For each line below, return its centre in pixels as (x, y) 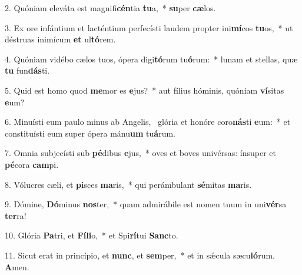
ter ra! (16, 215)
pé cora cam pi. (32, 164)
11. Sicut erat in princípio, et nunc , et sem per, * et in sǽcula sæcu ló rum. (140, 255)
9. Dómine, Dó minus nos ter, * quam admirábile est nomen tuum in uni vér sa (146, 204)
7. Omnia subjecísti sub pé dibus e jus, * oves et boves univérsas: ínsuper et (140, 153)
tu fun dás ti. (27, 70)
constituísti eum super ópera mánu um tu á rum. (90, 133)
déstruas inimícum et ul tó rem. (60, 39)
